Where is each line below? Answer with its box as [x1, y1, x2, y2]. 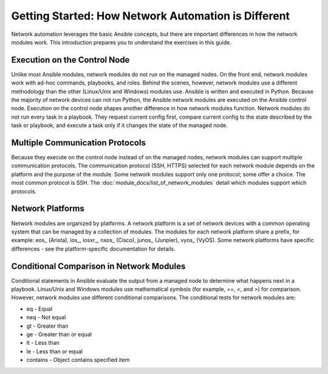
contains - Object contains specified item [26, 356, 130, 364]
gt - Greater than [26, 322, 69, 330]
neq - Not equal [26, 314, 66, 321]
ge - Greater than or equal [26, 330, 92, 338]
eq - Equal [26, 305, 53, 313]
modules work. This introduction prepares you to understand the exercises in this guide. [11, 38, 232, 46]
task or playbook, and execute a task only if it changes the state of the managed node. [11, 122, 228, 129]
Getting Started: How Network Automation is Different [11, 9, 290, 23]
